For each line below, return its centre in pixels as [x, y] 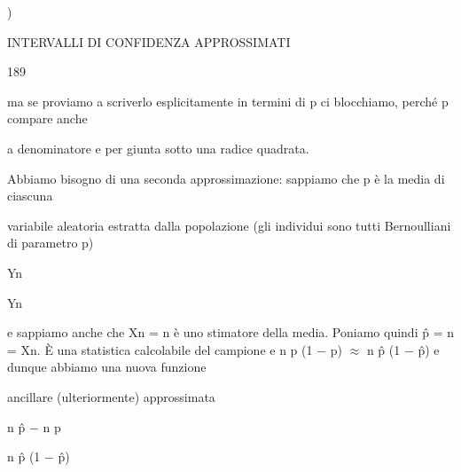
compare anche [47, 118]
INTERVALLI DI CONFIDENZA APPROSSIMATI [149, 41]
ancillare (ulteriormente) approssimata [111, 396]
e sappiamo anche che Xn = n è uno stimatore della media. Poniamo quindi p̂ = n [230, 332]
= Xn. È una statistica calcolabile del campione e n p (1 [160, 349]
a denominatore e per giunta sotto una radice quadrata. [158, 148]
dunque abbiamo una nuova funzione [107, 367]
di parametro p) [51, 243]
